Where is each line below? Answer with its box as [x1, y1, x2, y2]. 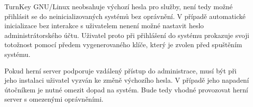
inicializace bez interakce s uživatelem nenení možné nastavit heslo [4, 20, 204, 31]
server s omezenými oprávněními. [4, 94, 104, 104]
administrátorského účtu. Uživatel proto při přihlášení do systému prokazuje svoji [4, 30, 250, 40]
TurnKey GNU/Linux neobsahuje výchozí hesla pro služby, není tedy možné [4, 1, 233, 11]
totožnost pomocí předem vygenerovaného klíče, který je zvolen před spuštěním [4, 39, 242, 50]
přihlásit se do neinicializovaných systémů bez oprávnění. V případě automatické [4, 11, 246, 21]
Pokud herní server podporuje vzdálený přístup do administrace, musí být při [4, 65, 237, 75]
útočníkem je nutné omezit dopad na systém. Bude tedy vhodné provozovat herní [4, 84, 248, 94]
